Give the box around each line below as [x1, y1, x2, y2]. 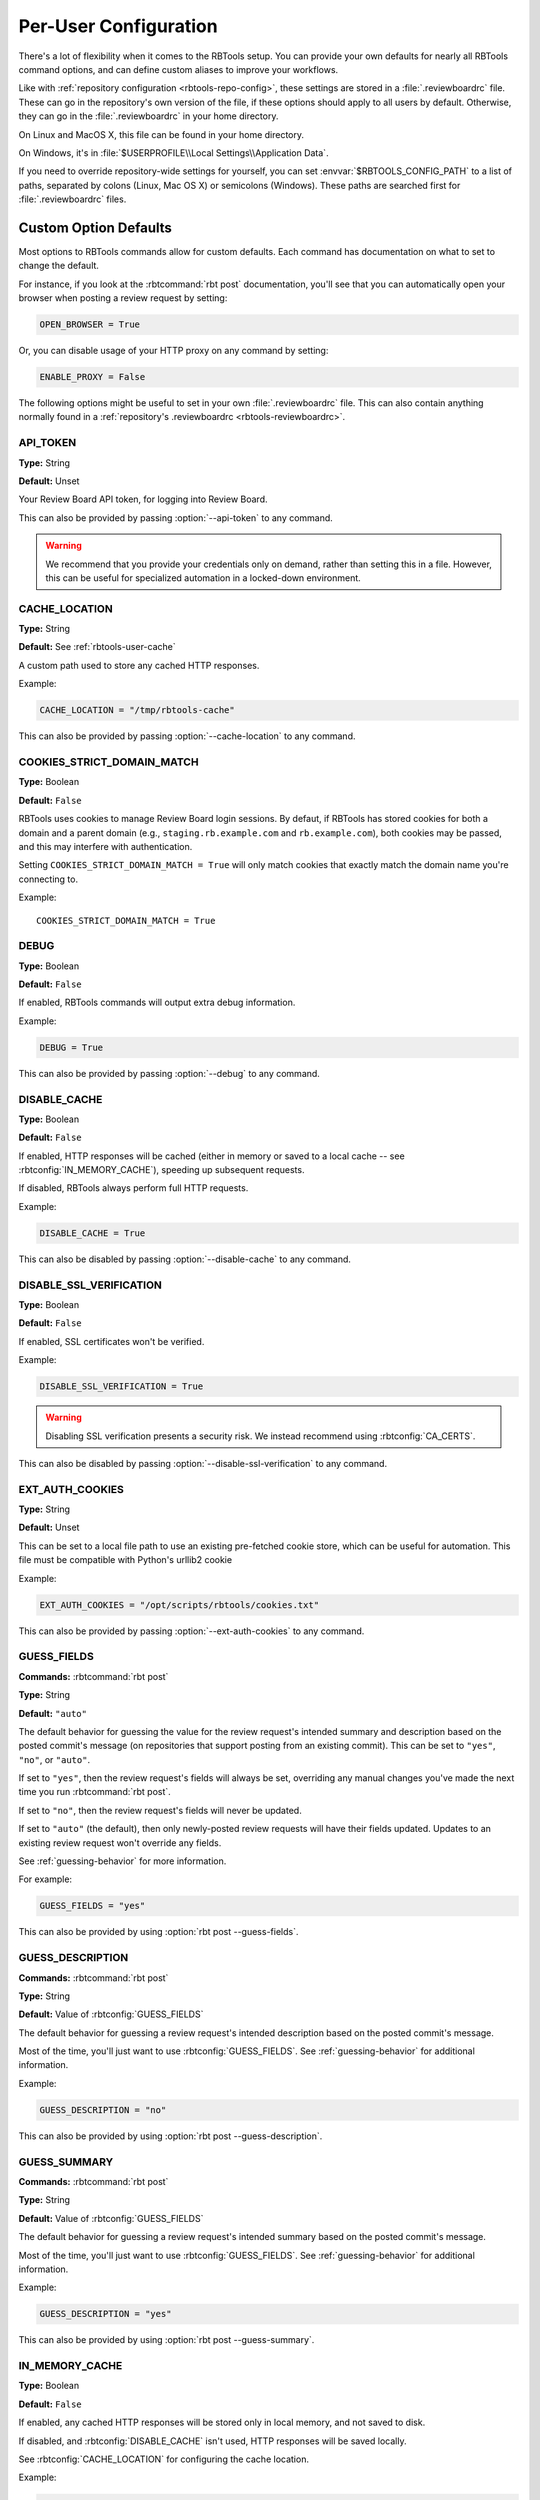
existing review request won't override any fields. [18, 1836, 222, 1849]
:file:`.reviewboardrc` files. [18, 193, 127, 205]
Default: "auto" [18, 1707, 87, 1719]
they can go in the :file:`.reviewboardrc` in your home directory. [18, 110, 279, 122]
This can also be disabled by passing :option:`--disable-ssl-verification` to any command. [18, 1457, 388, 1469]
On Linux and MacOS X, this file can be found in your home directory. [18, 128, 305, 140]
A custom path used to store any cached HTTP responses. [18, 659, 260, 671]
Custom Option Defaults [18, 219, 172, 236]
